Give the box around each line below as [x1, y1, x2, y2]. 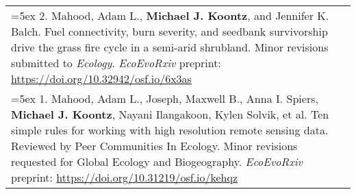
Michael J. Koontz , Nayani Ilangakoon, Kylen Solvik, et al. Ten [11, 106, 329, 122]
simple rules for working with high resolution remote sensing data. [11, 122, 329, 138]
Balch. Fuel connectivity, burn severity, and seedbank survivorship [11, 23, 328, 39]
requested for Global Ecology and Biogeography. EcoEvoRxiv [11, 154, 303, 169]
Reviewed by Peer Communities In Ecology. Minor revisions [11, 138, 298, 154]
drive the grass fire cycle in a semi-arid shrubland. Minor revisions [11, 39, 329, 55]
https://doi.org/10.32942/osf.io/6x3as [11, 71, 192, 86]
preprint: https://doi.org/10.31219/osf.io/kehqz [11, 169, 238, 185]
